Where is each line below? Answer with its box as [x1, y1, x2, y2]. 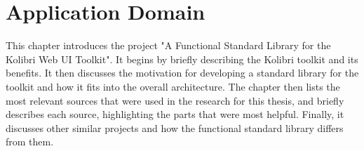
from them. [6, 134, 54, 149]
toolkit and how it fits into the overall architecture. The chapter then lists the [6, 79, 340, 93]
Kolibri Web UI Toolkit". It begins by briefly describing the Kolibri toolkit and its [6, 51, 358, 66]
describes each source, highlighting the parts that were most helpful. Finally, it [6, 107, 344, 122]
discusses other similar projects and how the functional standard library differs [6, 120, 344, 135]
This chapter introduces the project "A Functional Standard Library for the [6, 38, 331, 53]
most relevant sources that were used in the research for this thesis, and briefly [6, 93, 344, 107]
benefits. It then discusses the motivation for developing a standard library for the [6, 65, 359, 80]
